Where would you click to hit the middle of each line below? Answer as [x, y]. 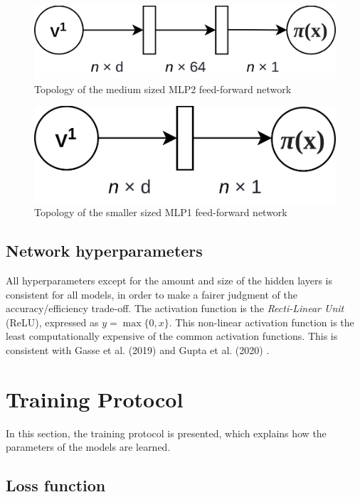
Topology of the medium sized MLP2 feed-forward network [163, 89]
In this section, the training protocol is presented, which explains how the [166, 433]
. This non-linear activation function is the [261, 322]
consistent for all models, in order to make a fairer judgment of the [152, 294]
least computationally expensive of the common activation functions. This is [172, 336]
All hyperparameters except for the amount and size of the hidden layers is [169, 280]
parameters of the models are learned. [88, 447]
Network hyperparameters [104, 251]
